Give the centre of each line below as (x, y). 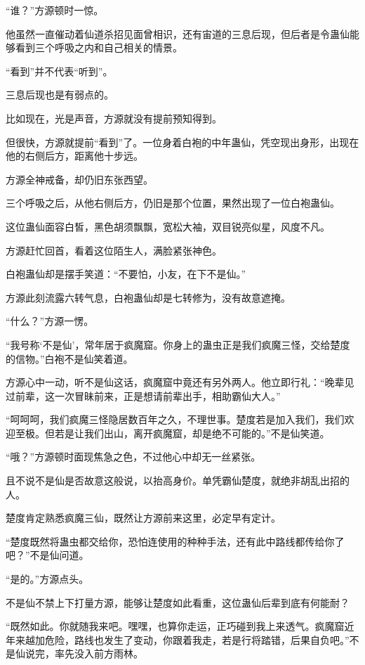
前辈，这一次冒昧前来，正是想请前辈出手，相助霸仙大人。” (148, 395)
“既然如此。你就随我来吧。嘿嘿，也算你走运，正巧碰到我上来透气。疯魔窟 (175, 626)
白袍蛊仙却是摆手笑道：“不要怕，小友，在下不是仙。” (126, 274)
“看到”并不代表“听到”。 (59, 71)
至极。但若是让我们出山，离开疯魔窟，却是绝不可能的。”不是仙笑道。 (172, 433)
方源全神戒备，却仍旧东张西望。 (79, 179)
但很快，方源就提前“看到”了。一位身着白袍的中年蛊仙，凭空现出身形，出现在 (182, 142)
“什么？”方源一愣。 (50, 321)
